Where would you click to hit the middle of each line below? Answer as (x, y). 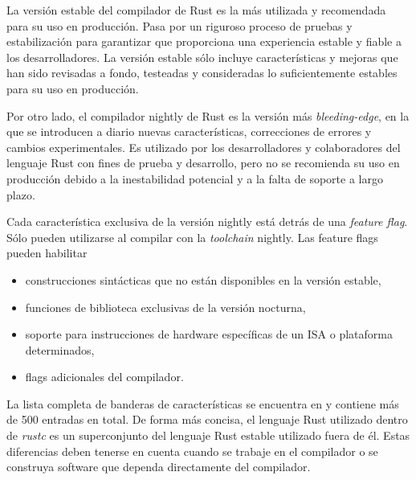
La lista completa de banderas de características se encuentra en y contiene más (203, 403)
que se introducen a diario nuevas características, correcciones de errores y (189, 131)
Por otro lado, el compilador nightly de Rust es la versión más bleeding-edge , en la (208, 115)
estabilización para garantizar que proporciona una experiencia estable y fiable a (204, 41)
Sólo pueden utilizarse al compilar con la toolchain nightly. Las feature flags (192, 237)
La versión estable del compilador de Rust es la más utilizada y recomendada (196, 10)
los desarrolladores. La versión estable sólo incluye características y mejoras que (202, 57)
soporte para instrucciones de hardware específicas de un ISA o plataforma (209, 334)
